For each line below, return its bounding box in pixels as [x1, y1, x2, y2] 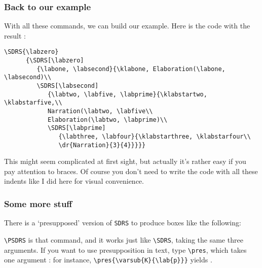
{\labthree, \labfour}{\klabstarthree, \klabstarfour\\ [58, 132, 251, 140]
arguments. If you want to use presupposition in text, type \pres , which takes [4, 244, 247, 255]
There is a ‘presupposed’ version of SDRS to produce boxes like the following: [4, 217, 241, 228]
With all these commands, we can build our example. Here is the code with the [4, 20, 250, 31]
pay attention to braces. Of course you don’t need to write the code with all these [4, 165, 258, 176]
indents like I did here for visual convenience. [4, 176, 144, 186]
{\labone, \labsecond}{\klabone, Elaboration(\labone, [36, 65, 226, 73]
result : [4, 30, 26, 41]
